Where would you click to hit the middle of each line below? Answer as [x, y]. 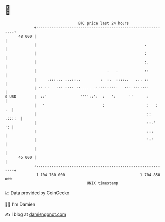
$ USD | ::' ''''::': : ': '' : [77, 97]
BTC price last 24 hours [104, 23]
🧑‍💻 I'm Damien [20, 204]
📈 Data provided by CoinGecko [37, 193]
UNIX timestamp [103, 183]
